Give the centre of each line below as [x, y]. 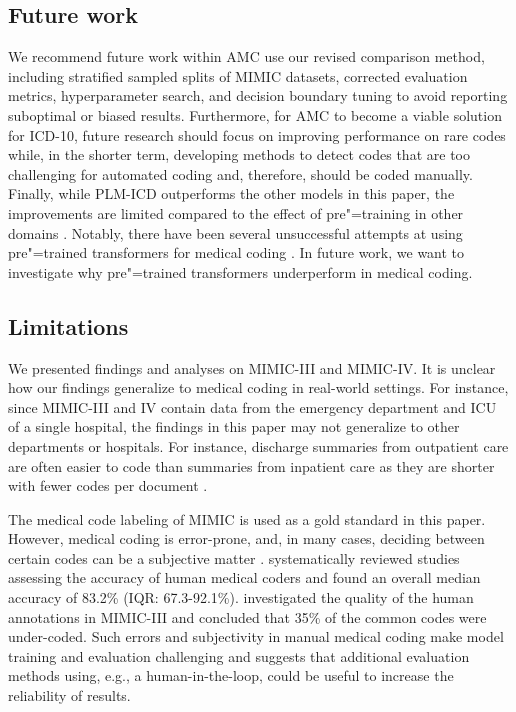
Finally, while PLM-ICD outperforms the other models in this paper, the [231, 193]
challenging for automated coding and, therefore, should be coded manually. [240, 173]
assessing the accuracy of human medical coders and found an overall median [244, 577]
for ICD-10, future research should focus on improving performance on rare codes [257, 134]
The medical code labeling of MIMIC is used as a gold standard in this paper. [247, 518]
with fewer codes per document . [108, 485]
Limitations [68, 325]
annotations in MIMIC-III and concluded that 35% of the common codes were [247, 616]
